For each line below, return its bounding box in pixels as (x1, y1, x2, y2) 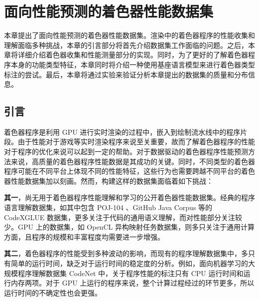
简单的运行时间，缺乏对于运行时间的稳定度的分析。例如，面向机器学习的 (10, 258, 248, 269)
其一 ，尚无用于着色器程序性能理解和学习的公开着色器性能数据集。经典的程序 (4, 192, 255, 203)
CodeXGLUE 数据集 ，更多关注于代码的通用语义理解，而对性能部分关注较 (4, 212, 243, 222)
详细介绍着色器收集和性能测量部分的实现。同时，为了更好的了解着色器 (17, 49, 248, 60)
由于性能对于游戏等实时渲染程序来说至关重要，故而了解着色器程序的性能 (17, 136, 255, 147)
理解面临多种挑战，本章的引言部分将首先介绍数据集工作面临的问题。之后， (4, 39, 248, 50)
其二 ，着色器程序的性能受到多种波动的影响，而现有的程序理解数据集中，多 (4, 248, 248, 259)
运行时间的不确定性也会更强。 (4, 287, 102, 298)
